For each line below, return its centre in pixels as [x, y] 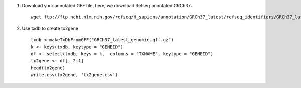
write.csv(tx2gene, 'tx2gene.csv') [74, 75]
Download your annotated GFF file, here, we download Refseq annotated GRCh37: [107, 6]
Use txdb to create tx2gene [50, 28]
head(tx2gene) [48, 68]
